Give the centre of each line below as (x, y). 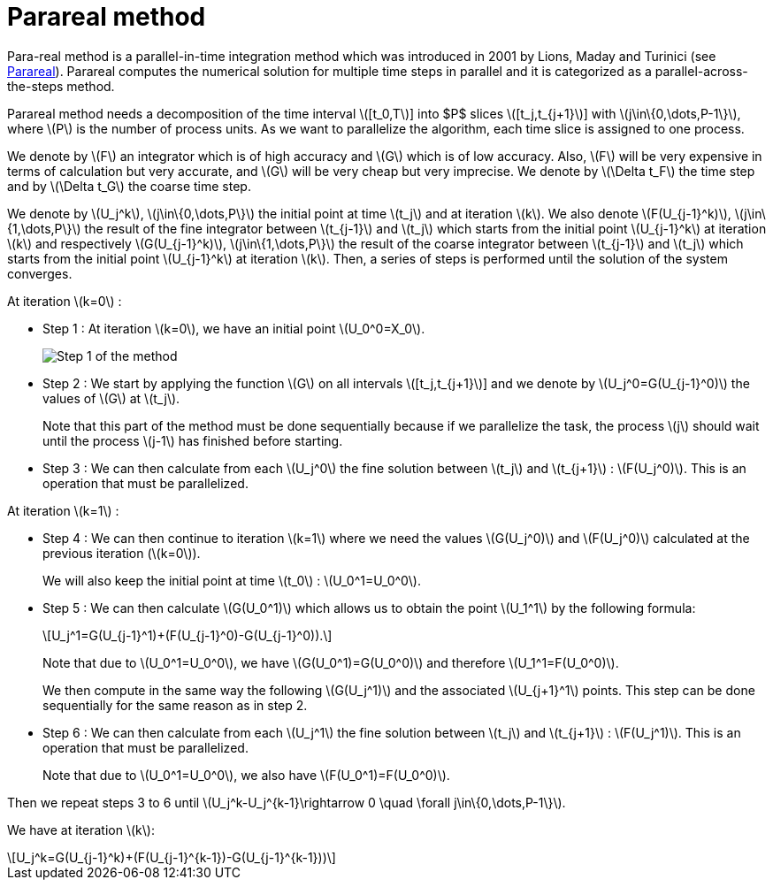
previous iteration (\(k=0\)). (122, 553)
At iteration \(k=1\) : (63, 510)
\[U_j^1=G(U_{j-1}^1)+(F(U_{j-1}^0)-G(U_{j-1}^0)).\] (188, 635)
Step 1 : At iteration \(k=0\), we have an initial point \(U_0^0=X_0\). (234, 328)
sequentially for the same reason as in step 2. (175, 705)
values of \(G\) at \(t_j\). (111, 398)
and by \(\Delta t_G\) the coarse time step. (129, 186)
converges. (40, 273)
